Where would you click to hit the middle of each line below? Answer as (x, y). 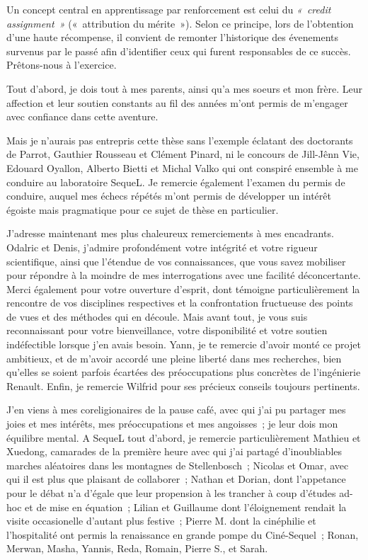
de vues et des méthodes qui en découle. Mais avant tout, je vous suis (157, 316)
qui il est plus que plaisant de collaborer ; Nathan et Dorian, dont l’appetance (176, 479)
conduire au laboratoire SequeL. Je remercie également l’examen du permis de (176, 182)
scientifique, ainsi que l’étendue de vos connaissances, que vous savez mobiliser (176, 261)
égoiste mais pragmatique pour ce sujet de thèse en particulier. (143, 209)
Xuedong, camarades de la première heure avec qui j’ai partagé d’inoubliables (174, 451)
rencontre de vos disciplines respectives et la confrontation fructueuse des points (180, 303)
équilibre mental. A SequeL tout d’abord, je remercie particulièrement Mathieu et (184, 437)
